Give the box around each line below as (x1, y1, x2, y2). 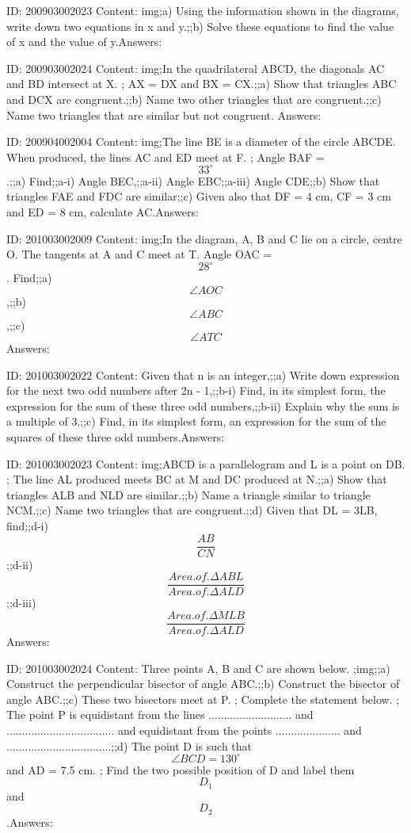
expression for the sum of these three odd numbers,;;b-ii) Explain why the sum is (6, 397, 400, 414)
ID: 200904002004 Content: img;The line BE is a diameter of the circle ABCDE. (6, 133, 396, 150)
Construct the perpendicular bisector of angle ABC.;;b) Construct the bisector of (6, 675, 400, 692)
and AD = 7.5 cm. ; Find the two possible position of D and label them (6, 761, 355, 778)
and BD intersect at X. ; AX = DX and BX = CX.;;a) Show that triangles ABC (6, 75, 397, 92)
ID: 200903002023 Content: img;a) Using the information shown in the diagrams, (6, 2, 399, 18)
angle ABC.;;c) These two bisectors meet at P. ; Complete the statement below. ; (6, 690, 400, 707)
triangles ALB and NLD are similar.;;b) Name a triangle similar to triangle (6, 486, 371, 502)
